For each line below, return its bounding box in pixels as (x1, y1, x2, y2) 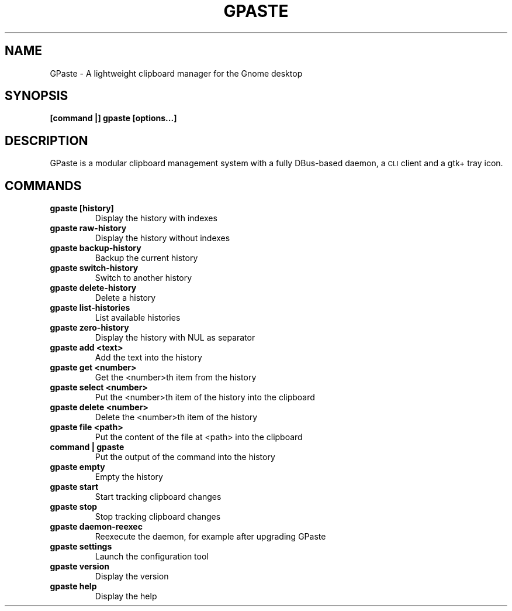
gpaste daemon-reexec (50, 521, 143, 532)
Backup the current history (95, 253, 198, 263)
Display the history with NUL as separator (95, 332, 255, 343)
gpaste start (50, 482, 99, 492)
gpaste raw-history (50, 223, 127, 234)
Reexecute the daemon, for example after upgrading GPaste (95, 531, 326, 542)
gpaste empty (50, 462, 105, 472)
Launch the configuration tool (95, 551, 209, 562)
